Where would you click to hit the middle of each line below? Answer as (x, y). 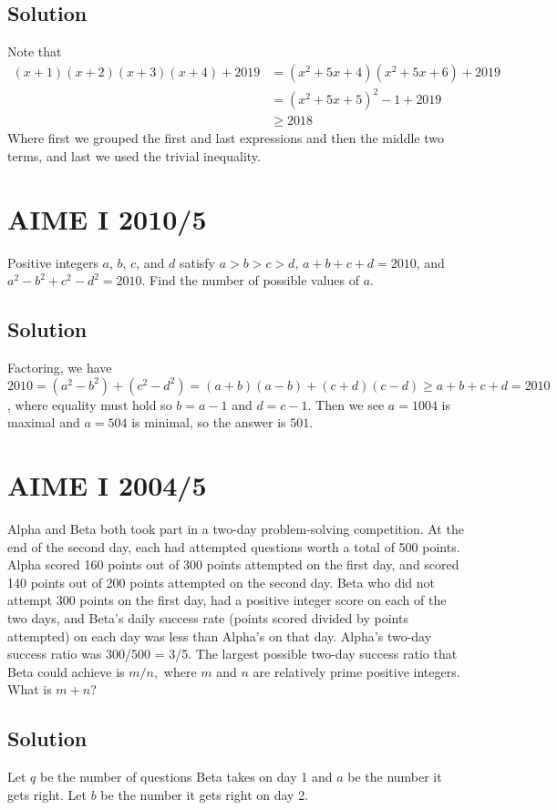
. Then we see (346, 404)
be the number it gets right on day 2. (205, 794)
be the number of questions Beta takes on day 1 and (186, 777)
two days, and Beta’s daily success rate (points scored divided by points (208, 617)
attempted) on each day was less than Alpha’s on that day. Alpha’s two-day (220, 636)
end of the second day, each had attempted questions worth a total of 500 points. (234, 546)
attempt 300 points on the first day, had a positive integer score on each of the (227, 600)
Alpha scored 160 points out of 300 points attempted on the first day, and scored (233, 564)
